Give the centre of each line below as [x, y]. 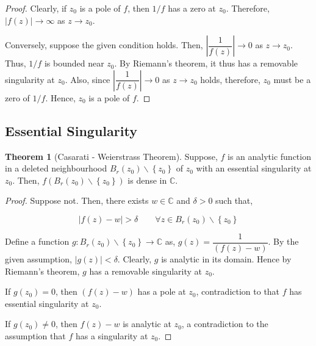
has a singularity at [112, 335]
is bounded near [74, 63]
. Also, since [88, 79]
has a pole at [162, 291]
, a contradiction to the [225, 324]
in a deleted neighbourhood [56, 168]
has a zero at [192, 8]
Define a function [37, 241]
